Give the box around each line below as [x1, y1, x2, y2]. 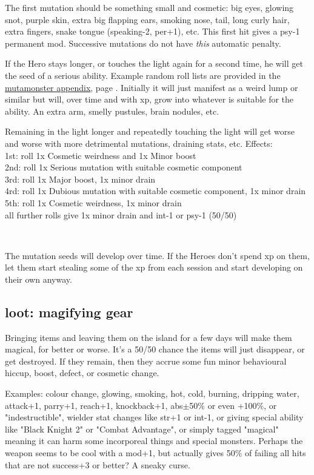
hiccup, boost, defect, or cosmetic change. [5, 366, 159, 379]
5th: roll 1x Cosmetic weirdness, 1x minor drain [5, 196, 182, 209]
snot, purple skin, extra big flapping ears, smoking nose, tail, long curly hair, [5, 13, 290, 25]
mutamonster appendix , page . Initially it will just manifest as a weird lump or [5, 81, 298, 93]
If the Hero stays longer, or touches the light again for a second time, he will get [5, 57, 303, 70]
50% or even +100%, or [189, 399, 277, 411]
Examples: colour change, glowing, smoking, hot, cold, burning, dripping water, [5, 387, 299, 400]
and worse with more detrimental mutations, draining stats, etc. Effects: [5, 136, 273, 149]
